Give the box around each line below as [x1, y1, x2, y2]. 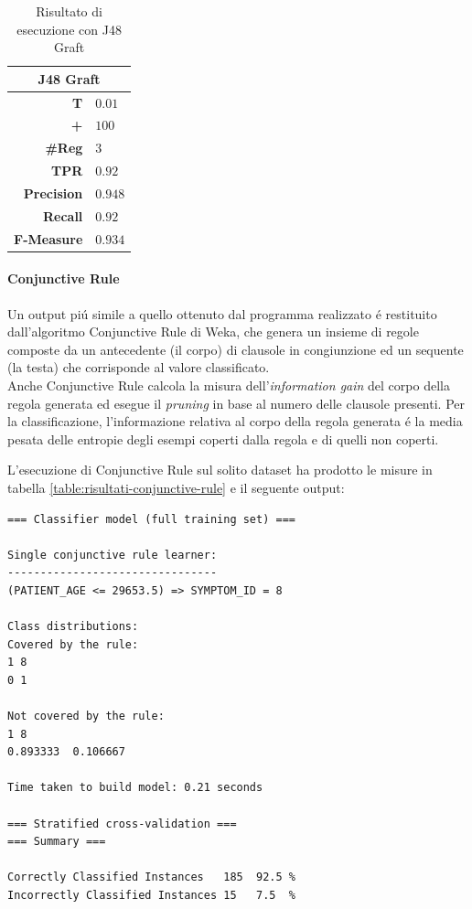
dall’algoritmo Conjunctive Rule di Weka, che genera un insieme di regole [7, 322, 419, 341]
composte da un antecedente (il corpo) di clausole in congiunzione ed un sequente [7, 339, 464, 358]
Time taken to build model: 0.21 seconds [7, 781, 263, 795]
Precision [23, 184, 83, 202]
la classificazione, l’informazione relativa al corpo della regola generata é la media [7, 412, 463, 431]
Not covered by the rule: [7, 710, 165, 723]
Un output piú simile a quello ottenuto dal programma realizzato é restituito [7, 304, 437, 323]
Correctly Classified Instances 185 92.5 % [7, 871, 295, 884]
